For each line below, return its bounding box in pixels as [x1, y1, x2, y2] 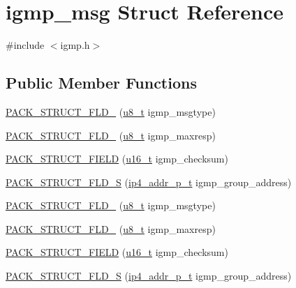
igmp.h [60, 38, 90, 52]
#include [6, 38, 45, 52]
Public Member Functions [6, 72, 197, 93]
